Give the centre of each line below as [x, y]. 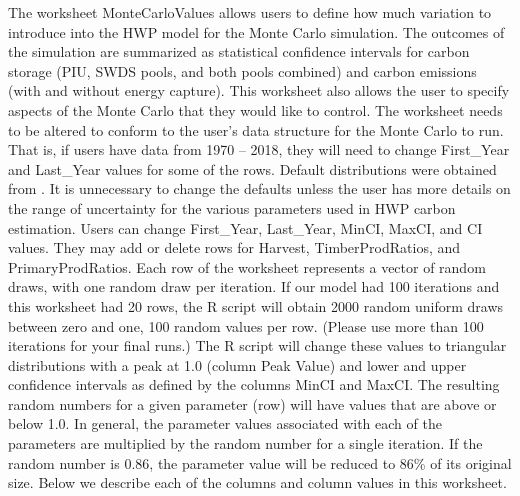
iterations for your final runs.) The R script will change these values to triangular [257, 345]
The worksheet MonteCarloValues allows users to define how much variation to [250, 12]
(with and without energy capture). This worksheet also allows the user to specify [259, 90]
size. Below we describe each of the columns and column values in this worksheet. [257, 482]
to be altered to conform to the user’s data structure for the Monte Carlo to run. [256, 129]
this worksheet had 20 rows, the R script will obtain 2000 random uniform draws [256, 305]
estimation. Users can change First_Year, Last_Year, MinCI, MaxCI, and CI [245, 227]
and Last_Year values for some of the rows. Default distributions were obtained [252, 168]
